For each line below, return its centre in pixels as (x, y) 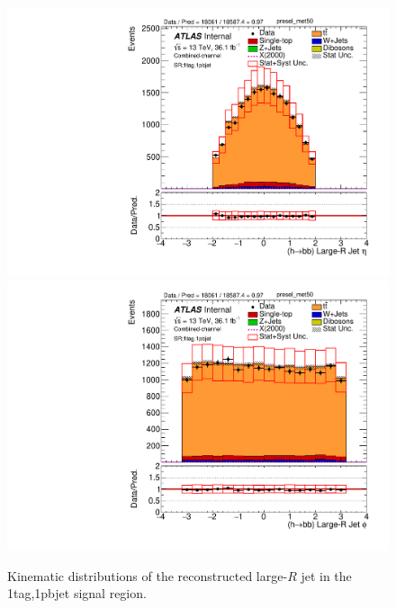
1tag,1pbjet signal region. (77, 593)
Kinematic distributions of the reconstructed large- (148, 575)
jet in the (326, 575)
